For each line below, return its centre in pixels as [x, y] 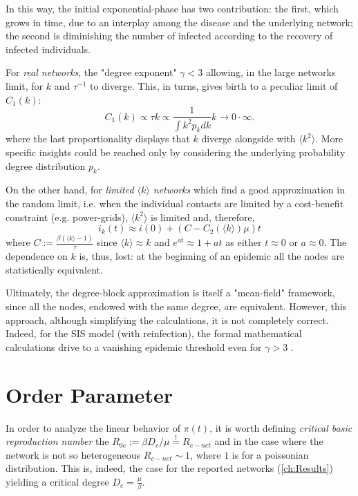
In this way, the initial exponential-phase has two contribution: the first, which [172, 8]
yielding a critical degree [57, 481]
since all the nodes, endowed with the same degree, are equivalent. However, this [176, 306]
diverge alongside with [248, 139]
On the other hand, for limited [70, 190]
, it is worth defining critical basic [281, 427]
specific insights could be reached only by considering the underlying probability [176, 152]
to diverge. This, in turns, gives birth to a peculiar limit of [214, 85]
